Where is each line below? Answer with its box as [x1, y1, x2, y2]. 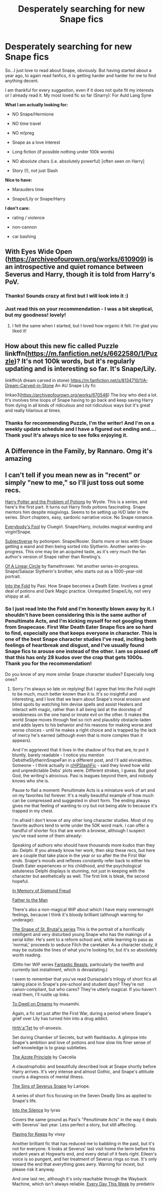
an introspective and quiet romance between [5, 263, 144, 271]
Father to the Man [12, 897, 48, 903]
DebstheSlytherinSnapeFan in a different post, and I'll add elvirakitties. [12, 757, 153, 763]
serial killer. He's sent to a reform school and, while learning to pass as [12, 936, 154, 942]
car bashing [12, 233, 36, 239]
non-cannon [12, 224, 37, 230]
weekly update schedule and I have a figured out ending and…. [5, 426, 157, 433]
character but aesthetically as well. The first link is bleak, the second [12, 873, 149, 879]
